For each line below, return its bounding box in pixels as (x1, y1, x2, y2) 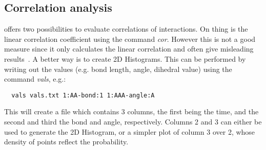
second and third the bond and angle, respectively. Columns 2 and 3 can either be (4, 116, 262, 127)
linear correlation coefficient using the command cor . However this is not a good (4, 33, 256, 44)
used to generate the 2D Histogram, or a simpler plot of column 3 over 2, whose (4, 126, 255, 137)
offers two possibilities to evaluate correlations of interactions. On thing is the (4, 23, 248, 34)
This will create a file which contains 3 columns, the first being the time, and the (4, 106, 259, 117)
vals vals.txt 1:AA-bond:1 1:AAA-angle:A (11, 91, 155, 99)
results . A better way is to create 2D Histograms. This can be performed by (4, 53, 246, 64)
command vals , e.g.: (4, 73, 66, 84)
